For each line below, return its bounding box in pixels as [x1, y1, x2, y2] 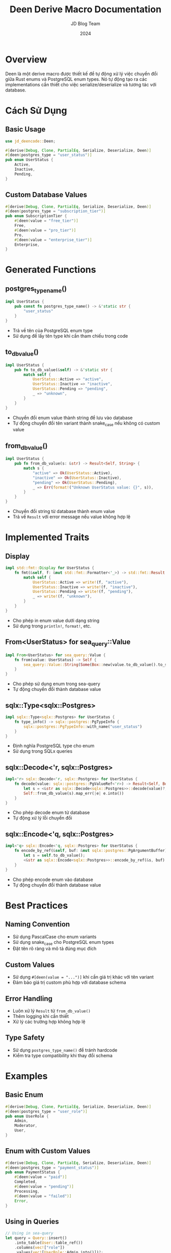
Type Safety [5, 1033, 45, 1042]
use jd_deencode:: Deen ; [5, 138, 56, 144]
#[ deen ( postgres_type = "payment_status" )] [5, 1165, 99, 1170]
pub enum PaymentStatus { [5, 1170, 60, 1175]
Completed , [14, 1179, 38, 1185]
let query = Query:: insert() [5, 1236, 67, 1241]
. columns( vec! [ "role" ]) [14, 1245, 65, 1250]
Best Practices [5, 899, 68, 911]
